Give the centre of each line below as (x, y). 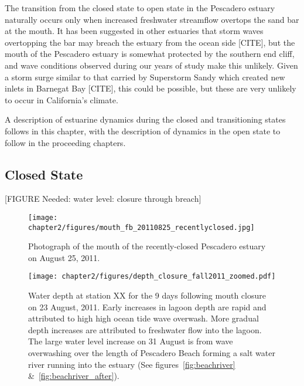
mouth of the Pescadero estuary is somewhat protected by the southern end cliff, (150, 54)
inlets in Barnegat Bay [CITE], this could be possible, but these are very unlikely (151, 88)
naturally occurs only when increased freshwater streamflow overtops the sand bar (152, 19)
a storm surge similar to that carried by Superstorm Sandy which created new (145, 77)
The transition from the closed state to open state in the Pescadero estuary (140, 8)
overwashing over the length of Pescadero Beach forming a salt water (152, 353)
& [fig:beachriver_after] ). (74, 376)
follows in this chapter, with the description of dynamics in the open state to (143, 131)
